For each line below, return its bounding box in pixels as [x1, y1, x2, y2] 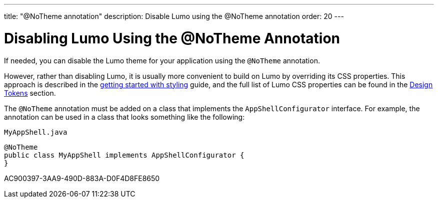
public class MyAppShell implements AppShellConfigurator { [4, 151, 244, 159]
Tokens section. [4, 88, 56, 97]
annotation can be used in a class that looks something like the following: [4, 112, 245, 121]
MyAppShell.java [4, 128, 67, 136]
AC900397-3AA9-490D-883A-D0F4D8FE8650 [4, 174, 160, 183]
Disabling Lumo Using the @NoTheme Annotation [4, 29, 340, 47]
